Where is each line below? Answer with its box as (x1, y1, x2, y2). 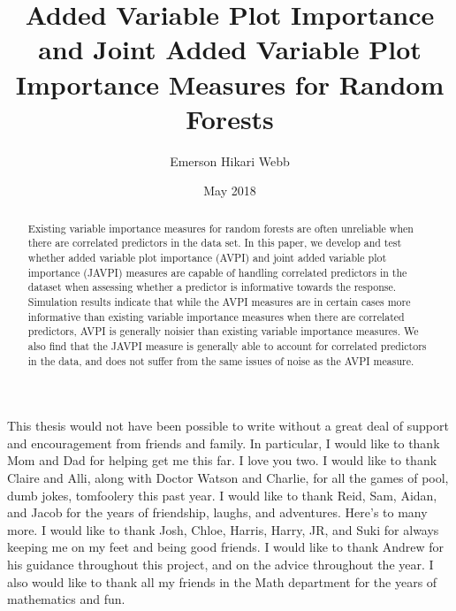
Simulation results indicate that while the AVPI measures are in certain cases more (27, 294, 411, 309)
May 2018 (203, 181, 256, 200)
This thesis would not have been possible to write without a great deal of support (7, 416, 449, 435)
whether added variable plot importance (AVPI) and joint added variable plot (27, 249, 387, 264)
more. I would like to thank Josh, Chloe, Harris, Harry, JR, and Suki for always (7, 520, 439, 538)
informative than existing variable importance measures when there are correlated (27, 309, 405, 324)
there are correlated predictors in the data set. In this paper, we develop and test (27, 235, 402, 250)
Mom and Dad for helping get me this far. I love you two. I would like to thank (7, 451, 437, 470)
